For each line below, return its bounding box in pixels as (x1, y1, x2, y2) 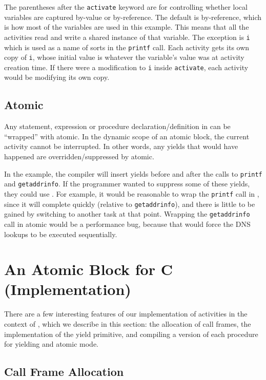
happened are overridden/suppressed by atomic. (4, 151, 154, 162)
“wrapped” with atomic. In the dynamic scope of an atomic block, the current (4, 131, 250, 141)
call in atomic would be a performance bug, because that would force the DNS (4, 218, 251, 229)
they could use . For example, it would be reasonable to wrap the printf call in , (4, 188, 259, 199)
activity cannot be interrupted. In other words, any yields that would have (4, 141, 238, 152)
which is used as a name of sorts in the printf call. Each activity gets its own (4, 41, 250, 52)
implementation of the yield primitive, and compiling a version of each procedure (4, 328, 258, 339)
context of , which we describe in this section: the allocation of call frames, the (4, 319, 251, 329)
